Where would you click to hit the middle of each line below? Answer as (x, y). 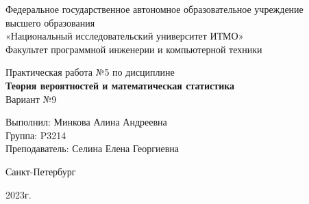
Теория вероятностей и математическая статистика (120, 85)
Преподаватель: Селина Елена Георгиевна (92, 148)
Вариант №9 (31, 99)
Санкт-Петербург (41, 171)
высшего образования (50, 22)
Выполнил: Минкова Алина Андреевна (86, 122)
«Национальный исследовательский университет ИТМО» (125, 36)
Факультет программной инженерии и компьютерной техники (134, 49)
